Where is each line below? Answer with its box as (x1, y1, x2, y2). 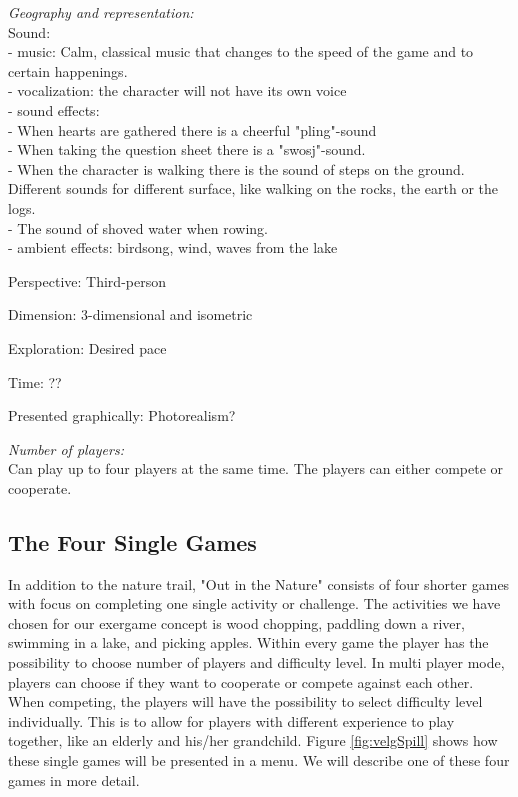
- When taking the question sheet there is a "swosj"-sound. (8, 139, 366, 160)
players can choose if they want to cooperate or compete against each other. (8, 671, 474, 692)
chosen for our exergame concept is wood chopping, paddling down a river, (8, 612, 465, 633)
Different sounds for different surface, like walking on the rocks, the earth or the (8, 178, 498, 199)
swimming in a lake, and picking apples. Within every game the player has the (8, 632, 489, 653)
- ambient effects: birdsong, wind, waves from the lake (8, 237, 338, 258)
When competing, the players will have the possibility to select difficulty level (8, 691, 483, 712)
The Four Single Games (8, 526, 257, 557)
